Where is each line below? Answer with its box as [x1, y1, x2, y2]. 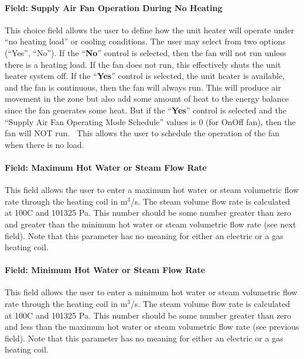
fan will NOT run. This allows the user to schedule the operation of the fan [5, 127, 280, 139]
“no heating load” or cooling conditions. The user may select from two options [5, 35, 286, 47]
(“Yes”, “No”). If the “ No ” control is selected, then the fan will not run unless [5, 46, 286, 58]
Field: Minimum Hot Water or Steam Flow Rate [5, 264, 206, 276]
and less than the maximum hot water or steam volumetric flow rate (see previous [5, 320, 299, 333]
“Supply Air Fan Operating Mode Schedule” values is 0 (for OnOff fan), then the [5, 115, 296, 127]
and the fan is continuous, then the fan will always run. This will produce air [5, 81, 281, 93]
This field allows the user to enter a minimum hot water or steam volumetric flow [5, 286, 298, 298]
